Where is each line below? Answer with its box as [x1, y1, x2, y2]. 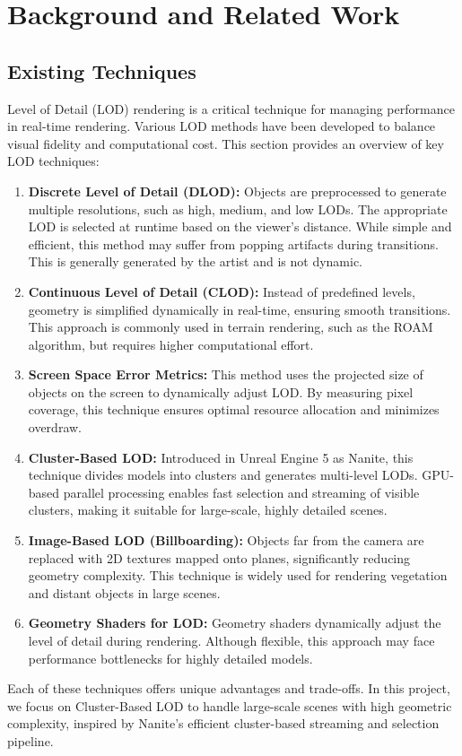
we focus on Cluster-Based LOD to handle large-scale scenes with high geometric [7, 696, 452, 715]
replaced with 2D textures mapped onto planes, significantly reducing [28, 548, 411, 567]
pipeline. [7, 731, 54, 750]
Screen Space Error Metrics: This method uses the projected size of [28, 365, 423, 384]
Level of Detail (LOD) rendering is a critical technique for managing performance [7, 99, 455, 117]
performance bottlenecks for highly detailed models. [28, 648, 313, 667]
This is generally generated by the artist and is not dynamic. [28, 252, 362, 271]
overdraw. [28, 418, 82, 437]
